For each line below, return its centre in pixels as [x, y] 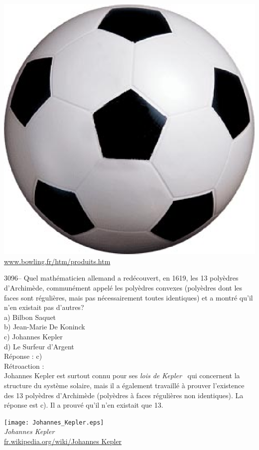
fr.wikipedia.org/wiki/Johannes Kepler [63, 441]
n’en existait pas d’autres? [44, 307]
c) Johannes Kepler [33, 336]
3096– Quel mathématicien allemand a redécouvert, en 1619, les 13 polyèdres [121, 278]
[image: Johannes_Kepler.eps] [54, 422]
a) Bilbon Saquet [30, 317]
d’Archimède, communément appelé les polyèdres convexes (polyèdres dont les [123, 287]
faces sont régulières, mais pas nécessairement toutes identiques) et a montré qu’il [129, 297]
